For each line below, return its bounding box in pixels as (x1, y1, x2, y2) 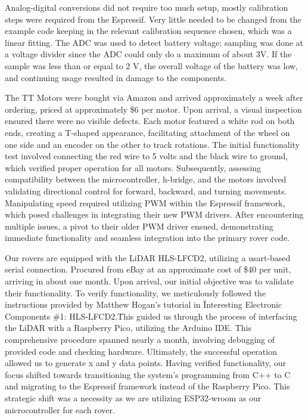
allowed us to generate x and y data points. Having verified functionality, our (5, 357, 287, 369)
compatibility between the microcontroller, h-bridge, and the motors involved (5, 173, 287, 185)
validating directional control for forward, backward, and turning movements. (5, 184, 287, 197)
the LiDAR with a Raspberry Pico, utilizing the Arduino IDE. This (5, 321, 251, 334)
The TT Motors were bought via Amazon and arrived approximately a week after (5, 91, 303, 104)
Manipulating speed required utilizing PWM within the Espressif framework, (5, 196, 285, 209)
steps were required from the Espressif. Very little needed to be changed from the (5, 13, 301, 25)
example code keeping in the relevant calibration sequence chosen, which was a (5, 24, 292, 37)
